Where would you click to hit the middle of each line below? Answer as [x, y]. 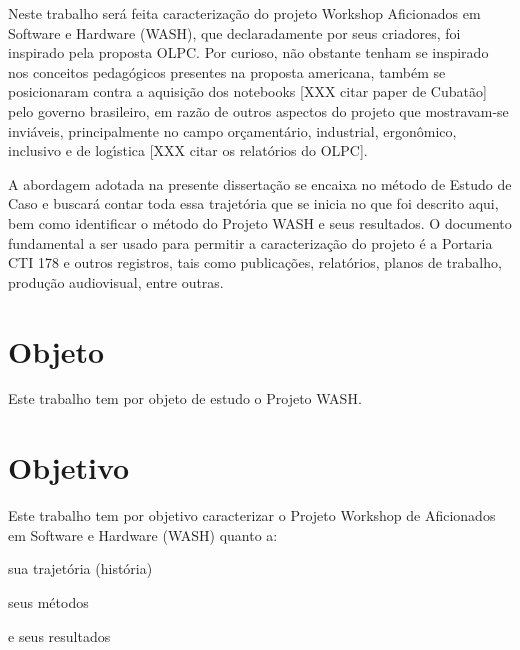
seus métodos [48, 601]
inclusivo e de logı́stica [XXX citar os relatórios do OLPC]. [188, 150]
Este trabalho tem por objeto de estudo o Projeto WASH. [185, 398]
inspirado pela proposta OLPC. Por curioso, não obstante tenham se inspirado [248, 52]
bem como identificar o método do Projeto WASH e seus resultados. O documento [260, 222]
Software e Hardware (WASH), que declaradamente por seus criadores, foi [234, 32]
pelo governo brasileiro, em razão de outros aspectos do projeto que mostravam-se [258, 110]
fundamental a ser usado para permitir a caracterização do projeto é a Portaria [250, 242]
